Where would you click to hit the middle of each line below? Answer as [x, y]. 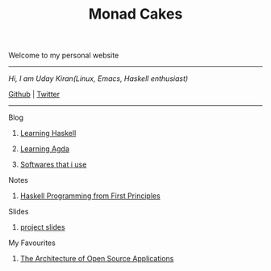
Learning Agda [45, 149]
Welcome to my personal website [64, 55]
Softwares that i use [53, 165]
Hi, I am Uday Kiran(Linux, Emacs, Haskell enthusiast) [98, 78]
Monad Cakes [135, 14]
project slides [43, 227]
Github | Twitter [34, 95]
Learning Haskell [48, 133]
